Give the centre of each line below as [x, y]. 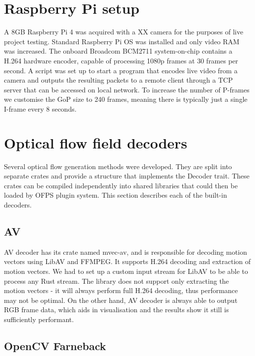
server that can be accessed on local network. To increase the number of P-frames [127, 89]
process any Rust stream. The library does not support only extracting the [116, 281]
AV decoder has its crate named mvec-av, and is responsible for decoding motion [126, 252]
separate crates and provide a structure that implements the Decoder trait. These [127, 176]
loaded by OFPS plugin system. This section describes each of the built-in [115, 195]
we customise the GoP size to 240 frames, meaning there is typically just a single [126, 99]
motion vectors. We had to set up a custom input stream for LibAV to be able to [126, 271]
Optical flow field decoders [96, 142]
